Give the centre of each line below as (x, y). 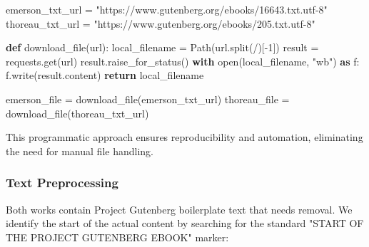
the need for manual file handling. (80, 151)
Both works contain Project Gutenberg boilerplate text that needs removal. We (179, 209)
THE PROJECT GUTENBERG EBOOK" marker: (117, 237)
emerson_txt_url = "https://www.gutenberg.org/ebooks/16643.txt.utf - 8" (167, 9)
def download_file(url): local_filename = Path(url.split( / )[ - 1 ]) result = (162, 47)
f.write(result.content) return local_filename (105, 75)
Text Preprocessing (62, 183)
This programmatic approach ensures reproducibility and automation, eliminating (184, 137)
